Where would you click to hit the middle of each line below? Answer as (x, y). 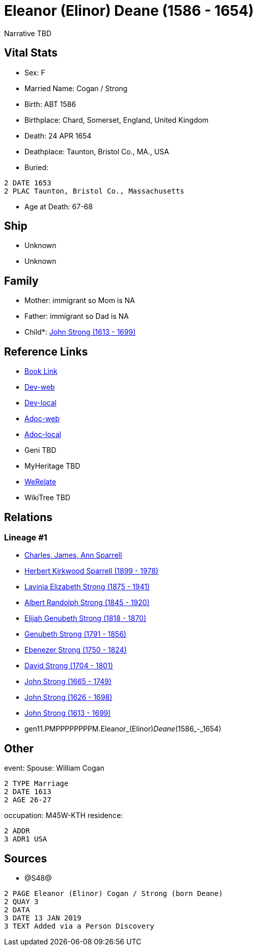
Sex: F (35, 72)
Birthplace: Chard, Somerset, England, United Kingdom (117, 120)
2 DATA (17, 910)
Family (21, 281)
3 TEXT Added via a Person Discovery (79, 926)
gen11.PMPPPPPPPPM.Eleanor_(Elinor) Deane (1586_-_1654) (123, 729)
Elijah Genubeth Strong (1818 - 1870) (85, 618)
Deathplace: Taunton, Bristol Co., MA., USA (97, 151)
